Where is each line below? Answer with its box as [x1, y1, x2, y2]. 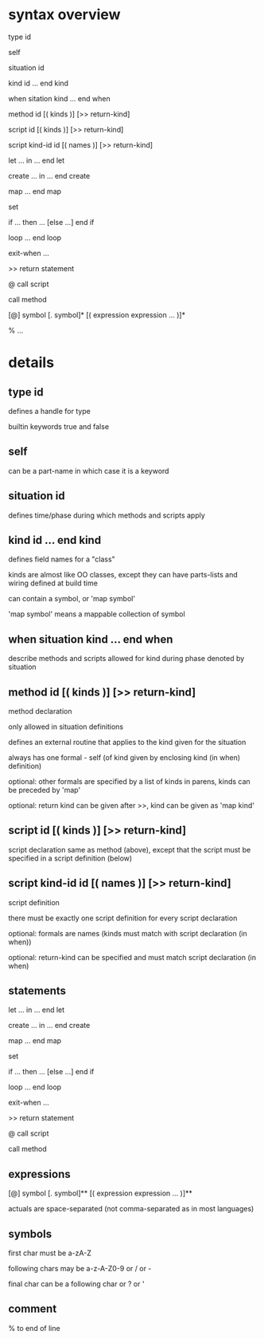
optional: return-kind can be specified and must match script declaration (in [8, 952, 257, 962]
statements [8, 984, 66, 998]
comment [8, 1302, 57, 1316]
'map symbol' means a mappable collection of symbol [8, 609, 185, 619]
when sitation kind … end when [8, 93, 111, 103]
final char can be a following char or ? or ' [8, 1279, 145, 1289]
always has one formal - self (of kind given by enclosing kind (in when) [8, 753, 241, 762]
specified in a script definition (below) [8, 853, 133, 863]
